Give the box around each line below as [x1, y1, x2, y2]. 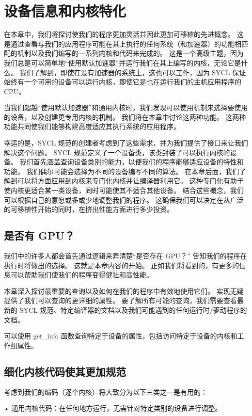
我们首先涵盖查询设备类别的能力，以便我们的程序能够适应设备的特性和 [19, 157, 244, 167]
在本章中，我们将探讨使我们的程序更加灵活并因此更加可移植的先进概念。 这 [4, 29, 244, 39]
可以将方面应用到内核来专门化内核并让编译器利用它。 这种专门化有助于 [17, 176, 244, 186]
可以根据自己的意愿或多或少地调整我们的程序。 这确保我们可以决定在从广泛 [4, 194, 244, 205]
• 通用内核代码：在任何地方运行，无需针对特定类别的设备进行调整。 [4, 403, 222, 413]
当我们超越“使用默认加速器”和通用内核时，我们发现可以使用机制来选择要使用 [4, 102, 248, 112]
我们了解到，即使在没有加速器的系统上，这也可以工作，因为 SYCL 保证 [19, 67, 246, 77]
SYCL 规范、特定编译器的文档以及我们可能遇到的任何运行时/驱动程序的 [19, 304, 247, 315]
